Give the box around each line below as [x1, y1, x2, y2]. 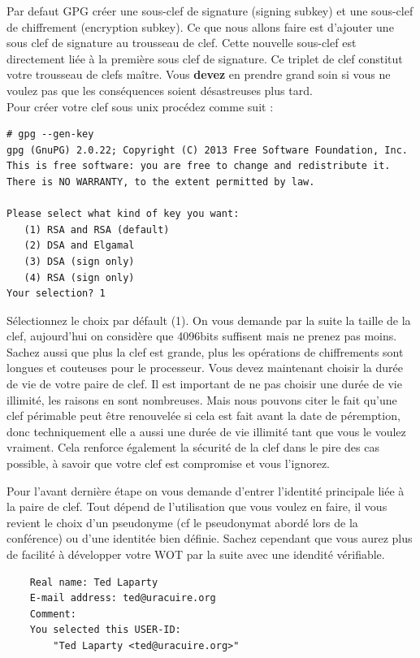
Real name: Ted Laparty [29, 576, 158, 588]
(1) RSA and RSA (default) [24, 223, 170, 236]
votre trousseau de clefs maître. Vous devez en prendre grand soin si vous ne [6, 66, 391, 83]
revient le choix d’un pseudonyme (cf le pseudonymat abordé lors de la [6, 513, 358, 530]
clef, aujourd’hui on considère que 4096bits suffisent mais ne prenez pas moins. [6, 327, 397, 344]
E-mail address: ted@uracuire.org [29, 592, 216, 604]
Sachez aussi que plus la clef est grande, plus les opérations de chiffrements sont [6, 343, 404, 360]
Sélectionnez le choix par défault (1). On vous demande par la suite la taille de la [6, 311, 411, 328]
